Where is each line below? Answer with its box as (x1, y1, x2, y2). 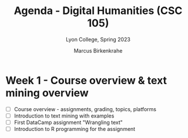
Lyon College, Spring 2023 (66, 36, 130, 43)
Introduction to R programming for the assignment (14, 125, 136, 132)
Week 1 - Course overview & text (5, 74, 167, 87)
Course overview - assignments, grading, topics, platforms (14, 105, 157, 112)
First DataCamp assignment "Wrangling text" (14, 119, 123, 126)
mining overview (5, 86, 89, 99)
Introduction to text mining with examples (14, 112, 115, 119)
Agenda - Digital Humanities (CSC (14, 4, 183, 18)
